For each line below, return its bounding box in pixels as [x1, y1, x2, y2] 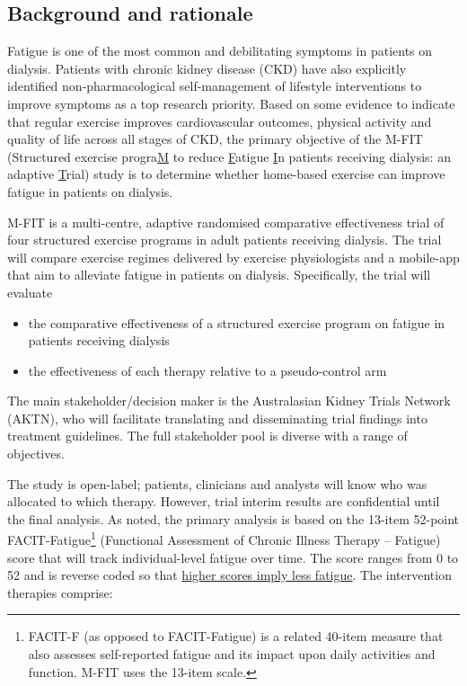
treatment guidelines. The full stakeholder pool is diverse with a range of [7, 426, 408, 445]
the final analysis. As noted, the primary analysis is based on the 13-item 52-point [7, 509, 460, 528]
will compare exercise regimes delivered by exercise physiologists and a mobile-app [7, 247, 460, 266]
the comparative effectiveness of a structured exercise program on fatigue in [28, 313, 445, 332]
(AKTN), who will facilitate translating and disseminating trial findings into [7, 408, 427, 427]
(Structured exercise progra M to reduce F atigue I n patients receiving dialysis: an [7, 147, 451, 165]
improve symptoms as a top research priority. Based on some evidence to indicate [7, 94, 455, 112]
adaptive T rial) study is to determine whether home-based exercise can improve [7, 165, 445, 183]
